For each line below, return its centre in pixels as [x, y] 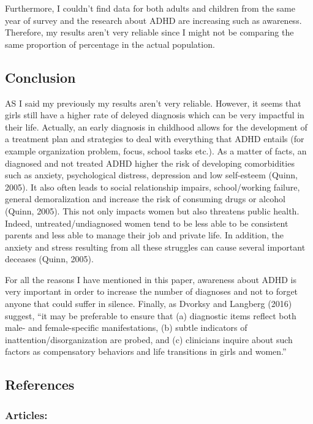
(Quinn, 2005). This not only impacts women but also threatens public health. [152, 210]
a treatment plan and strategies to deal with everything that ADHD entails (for [155, 139]
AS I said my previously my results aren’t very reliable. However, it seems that [153, 103]
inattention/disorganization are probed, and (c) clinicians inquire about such [149, 339]
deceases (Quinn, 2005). [49, 259]
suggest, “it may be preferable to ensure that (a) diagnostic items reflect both [151, 315]
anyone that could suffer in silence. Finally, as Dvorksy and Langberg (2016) [149, 304]
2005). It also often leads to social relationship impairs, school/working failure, [153, 187]
